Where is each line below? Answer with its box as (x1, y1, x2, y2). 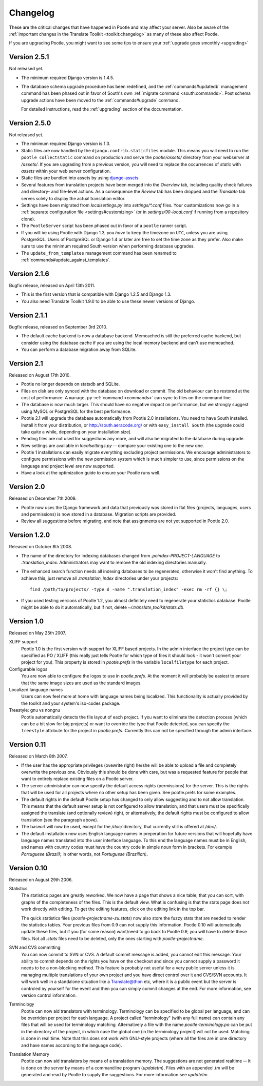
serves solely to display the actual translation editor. (21, 195, 126, 201)
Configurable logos (9, 666, 48, 672)
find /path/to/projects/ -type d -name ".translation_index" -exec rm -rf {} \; (30, 587, 228, 593)
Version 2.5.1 (9, 53, 49, 61)
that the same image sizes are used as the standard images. (21, 680, 142, 686)
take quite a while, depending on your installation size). (21, 429, 132, 434)
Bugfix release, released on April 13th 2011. (9, 283, 95, 288)
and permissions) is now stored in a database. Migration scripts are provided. (21, 511, 176, 517)
